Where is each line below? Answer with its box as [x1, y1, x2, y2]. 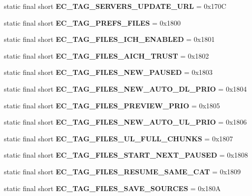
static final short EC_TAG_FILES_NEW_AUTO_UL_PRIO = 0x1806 [4, 117, 247, 127]
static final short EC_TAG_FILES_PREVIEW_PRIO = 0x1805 [4, 100, 220, 110]
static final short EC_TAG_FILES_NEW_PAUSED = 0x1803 [4, 67, 213, 77]
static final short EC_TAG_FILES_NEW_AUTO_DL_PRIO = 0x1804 [4, 83, 247, 94]
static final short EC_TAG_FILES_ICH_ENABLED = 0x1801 [4, 34, 215, 44]
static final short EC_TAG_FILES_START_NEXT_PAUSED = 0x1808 [4, 150, 248, 160]
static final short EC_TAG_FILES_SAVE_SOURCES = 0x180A [4, 183, 221, 193]
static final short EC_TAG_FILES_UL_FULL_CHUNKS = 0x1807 [4, 133, 233, 143]
